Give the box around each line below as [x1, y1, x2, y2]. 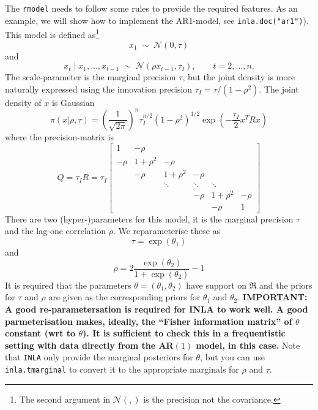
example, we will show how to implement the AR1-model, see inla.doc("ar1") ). [5, 13, 309, 26]
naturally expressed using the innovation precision [5, 82, 193, 95]
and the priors [259, 278, 312, 291]
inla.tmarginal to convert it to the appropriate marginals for [5, 362, 239, 375]
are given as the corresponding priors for [48, 290, 201, 303]
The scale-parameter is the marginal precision [5, 70, 176, 83]
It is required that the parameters [5, 278, 131, 291]
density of [5, 96, 42, 108]
